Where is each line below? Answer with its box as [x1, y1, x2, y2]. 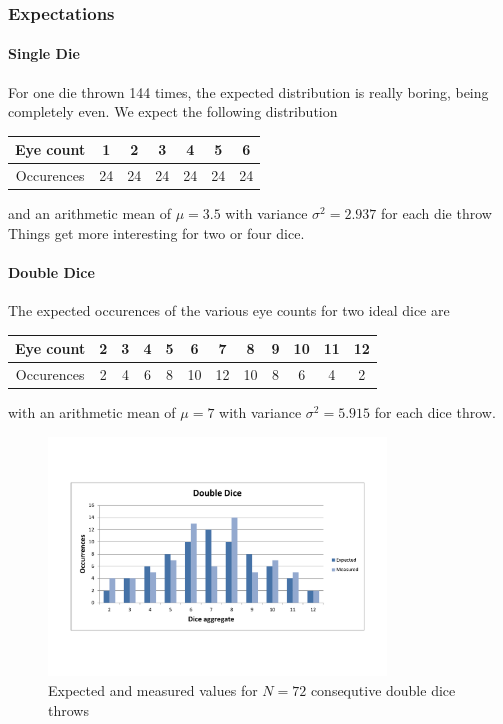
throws [48, 699, 89, 720]
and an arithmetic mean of [8, 203, 171, 224]
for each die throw [381, 203, 492, 224]
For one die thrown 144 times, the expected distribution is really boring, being [8, 81, 489, 102]
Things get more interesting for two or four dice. [8, 222, 305, 243]
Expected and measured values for [48, 679, 258, 700]
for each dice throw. [374, 402, 496, 423]
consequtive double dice [310, 679, 456, 700]
